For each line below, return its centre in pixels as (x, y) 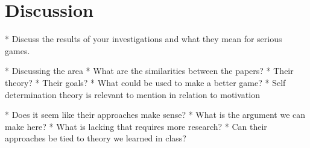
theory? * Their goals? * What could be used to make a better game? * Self (145, 82)
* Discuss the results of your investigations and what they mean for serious (144, 39)
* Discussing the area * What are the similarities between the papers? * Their (149, 71)
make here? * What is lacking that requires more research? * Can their (136, 126)
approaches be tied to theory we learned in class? (96, 138)
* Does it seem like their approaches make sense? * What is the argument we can (155, 115)
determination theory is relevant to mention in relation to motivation (132, 94)
